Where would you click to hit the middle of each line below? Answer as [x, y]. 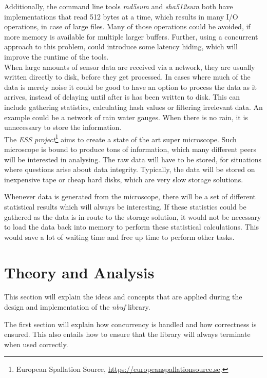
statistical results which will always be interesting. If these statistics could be [125, 206]
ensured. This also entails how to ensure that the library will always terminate [127, 334]
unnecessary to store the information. [63, 127]
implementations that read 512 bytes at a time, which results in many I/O [121, 16]
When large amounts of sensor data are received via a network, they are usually [130, 67]
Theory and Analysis [79, 272]
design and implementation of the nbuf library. [77, 307]
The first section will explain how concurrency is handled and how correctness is [130, 324]
